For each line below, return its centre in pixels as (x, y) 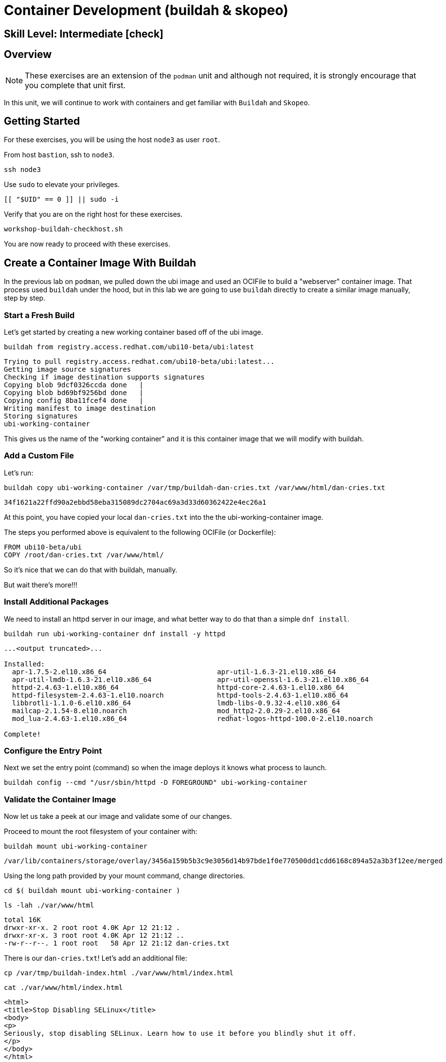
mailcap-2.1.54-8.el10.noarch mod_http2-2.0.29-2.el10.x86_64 (176, 711)
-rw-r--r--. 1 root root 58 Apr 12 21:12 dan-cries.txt (117, 943)
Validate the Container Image (60, 799)
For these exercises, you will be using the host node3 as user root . (112, 140)
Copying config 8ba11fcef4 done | (74, 401)
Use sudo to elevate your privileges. (62, 185)
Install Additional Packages (56, 602)
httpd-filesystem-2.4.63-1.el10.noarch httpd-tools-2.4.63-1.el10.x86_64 (180, 695)
